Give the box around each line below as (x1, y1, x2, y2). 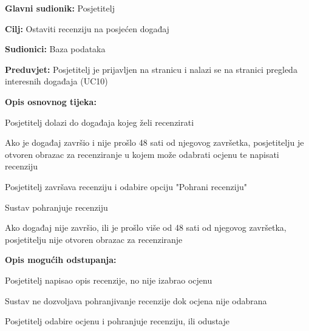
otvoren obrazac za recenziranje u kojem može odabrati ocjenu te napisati (5, 148, 279, 160)
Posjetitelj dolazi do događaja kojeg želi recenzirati (5, 115, 194, 128)
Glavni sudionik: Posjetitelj (5, 2, 115, 14)
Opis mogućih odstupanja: (5, 253, 117, 266)
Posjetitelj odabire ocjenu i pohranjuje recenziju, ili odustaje (5, 315, 229, 327)
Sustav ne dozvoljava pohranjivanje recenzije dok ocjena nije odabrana (5, 294, 267, 307)
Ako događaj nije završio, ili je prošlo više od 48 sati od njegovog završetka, (5, 221, 287, 234)
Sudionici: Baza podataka (5, 43, 106, 55)
